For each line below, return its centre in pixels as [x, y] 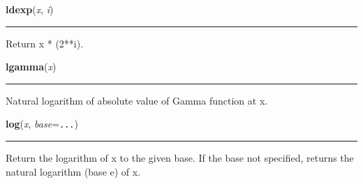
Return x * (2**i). [45, 43]
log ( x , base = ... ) [42, 124]
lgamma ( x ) [31, 67]
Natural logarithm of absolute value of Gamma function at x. [137, 100]
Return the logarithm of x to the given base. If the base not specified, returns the [180, 158]
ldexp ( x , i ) [30, 9]
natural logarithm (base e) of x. [73, 171]
